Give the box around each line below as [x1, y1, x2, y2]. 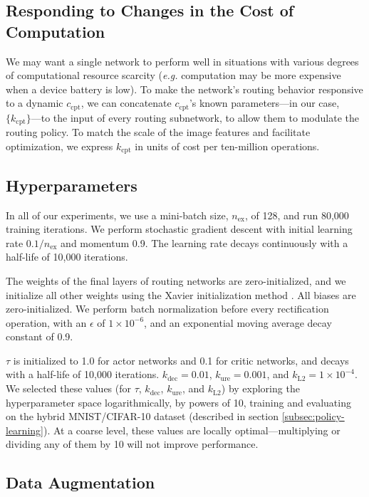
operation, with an [6, 315, 87, 330]
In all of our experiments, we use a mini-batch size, [6, 207, 229, 222]
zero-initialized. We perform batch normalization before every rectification [6, 301, 329, 316]
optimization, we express [6, 138, 113, 153]
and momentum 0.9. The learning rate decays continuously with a [61, 235, 348, 250]
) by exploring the [221, 381, 300, 396]
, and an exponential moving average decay [144, 315, 332, 330]
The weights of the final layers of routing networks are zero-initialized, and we [6, 273, 346, 288]
